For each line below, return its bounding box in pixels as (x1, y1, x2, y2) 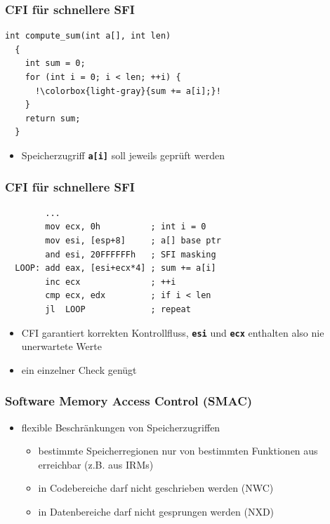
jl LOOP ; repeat (45, 304, 191, 314)
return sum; (25, 113, 81, 123)
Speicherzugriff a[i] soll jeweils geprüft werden (21, 147, 225, 162)
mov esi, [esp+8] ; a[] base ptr (45, 236, 221, 246)
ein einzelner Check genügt (21, 362, 137, 377)
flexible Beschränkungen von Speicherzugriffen (21, 419, 220, 434)
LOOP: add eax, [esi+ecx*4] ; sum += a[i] (15, 263, 216, 274)
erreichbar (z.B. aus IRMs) (38, 457, 154, 471)
